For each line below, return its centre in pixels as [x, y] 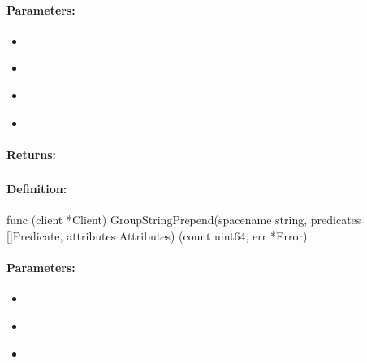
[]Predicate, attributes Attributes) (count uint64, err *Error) [157, 236]
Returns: [32, 154]
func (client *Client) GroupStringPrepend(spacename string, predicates [184, 220]
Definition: [37, 189]
